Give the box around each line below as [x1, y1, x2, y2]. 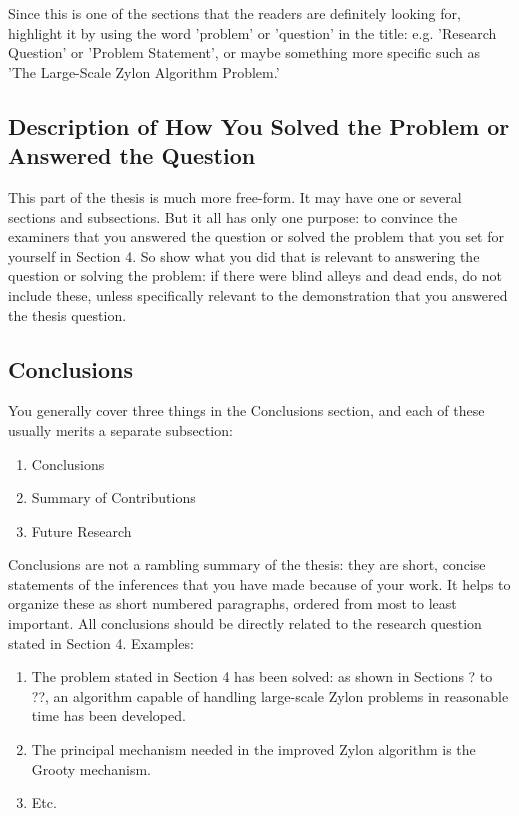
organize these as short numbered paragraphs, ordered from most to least [8, 593, 457, 614]
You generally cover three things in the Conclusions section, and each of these [8, 400, 485, 421]
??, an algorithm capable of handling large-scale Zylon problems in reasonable [31, 685, 509, 706]
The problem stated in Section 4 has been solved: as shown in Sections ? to [31, 666, 493, 687]
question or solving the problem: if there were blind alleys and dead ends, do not [8, 265, 502, 286]
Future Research [31, 520, 132, 541]
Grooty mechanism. [31, 758, 152, 779]
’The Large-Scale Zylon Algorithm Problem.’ [8, 61, 280, 82]
